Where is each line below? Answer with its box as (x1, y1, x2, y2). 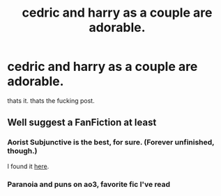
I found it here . (7, 162, 49, 170)
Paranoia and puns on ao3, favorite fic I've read (7, 179, 171, 189)
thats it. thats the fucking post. (7, 96, 96, 105)
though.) (7, 146, 38, 156)
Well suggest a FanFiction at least (7, 117, 157, 129)
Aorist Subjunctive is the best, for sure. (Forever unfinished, (7, 138, 215, 147)
